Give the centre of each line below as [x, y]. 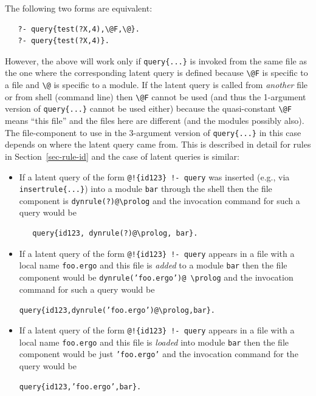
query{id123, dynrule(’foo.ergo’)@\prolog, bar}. [117, 311]
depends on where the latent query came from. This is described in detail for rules [158, 144]
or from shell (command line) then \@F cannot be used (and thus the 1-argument [156, 96]
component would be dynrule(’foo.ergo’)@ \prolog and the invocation [156, 277]
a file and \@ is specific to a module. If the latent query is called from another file [156, 85]
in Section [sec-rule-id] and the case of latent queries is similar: [122, 156]
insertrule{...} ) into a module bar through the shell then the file [146, 189]
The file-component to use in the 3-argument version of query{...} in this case [153, 132]
